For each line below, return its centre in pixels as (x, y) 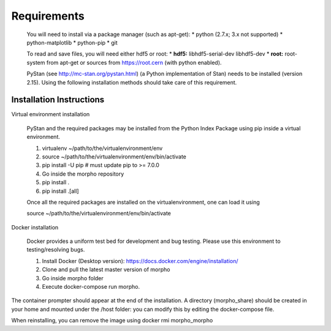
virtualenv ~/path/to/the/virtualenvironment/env (102, 148)
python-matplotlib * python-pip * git (72, 42)
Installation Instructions (58, 100)
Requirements (48, 16)
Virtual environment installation (51, 114)
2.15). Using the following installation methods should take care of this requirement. (132, 82)
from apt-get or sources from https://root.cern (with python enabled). (134, 62)
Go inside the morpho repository (83, 174)
